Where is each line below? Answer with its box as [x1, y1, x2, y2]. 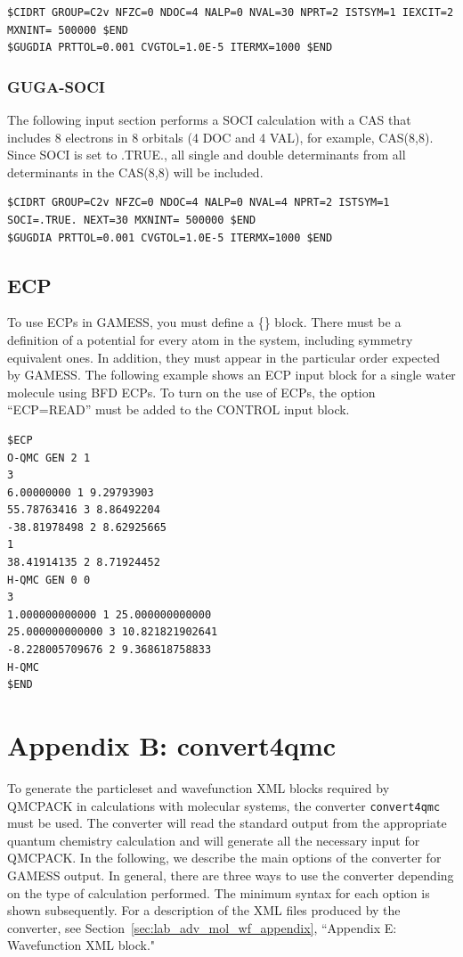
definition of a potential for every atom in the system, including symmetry [7, 330, 413, 348]
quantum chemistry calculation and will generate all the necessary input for [7, 830, 420, 849]
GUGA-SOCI [7, 75, 105, 97]
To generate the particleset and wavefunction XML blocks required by [7, 778, 390, 797]
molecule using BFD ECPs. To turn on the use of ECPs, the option [7, 382, 376, 401]
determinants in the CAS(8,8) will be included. [7, 162, 264, 181]
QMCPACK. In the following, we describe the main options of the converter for [7, 848, 442, 867]
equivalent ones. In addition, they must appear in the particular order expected [7, 348, 441, 366]
